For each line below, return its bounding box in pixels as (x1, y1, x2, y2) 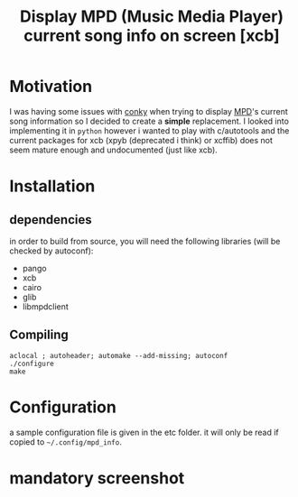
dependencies (9, 212, 92, 227)
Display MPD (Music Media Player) (19, 6, 284, 27)
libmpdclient (22, 300, 70, 312)
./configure (9, 359, 54, 368)
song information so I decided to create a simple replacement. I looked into (9, 115, 289, 126)
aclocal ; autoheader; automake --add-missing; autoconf (9, 351, 228, 360)
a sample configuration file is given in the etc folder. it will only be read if (9, 427, 280, 437)
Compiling (9, 327, 70, 343)
